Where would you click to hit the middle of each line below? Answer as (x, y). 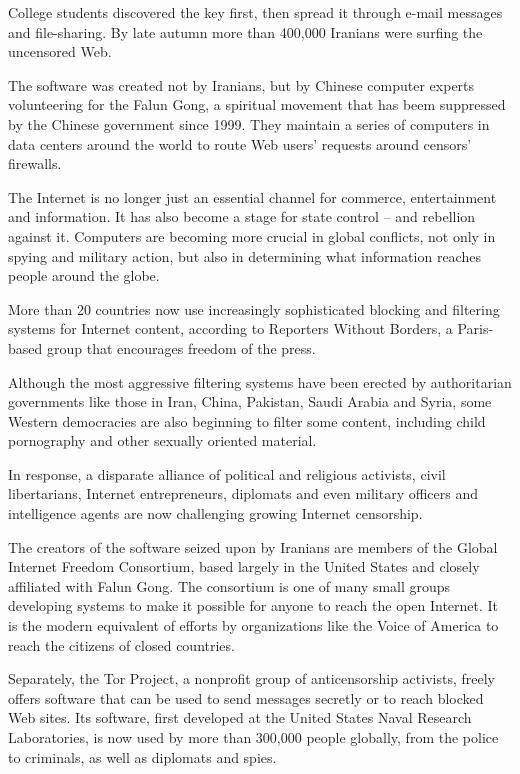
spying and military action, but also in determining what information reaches (244, 255)
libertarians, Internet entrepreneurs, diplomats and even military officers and (243, 493)
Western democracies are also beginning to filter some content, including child (247, 420)
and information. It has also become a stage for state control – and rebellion (242, 216)
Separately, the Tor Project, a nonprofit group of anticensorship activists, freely (251, 678)
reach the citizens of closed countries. (121, 644)
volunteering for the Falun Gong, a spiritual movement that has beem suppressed (257, 104)
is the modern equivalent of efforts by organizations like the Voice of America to (253, 625)
